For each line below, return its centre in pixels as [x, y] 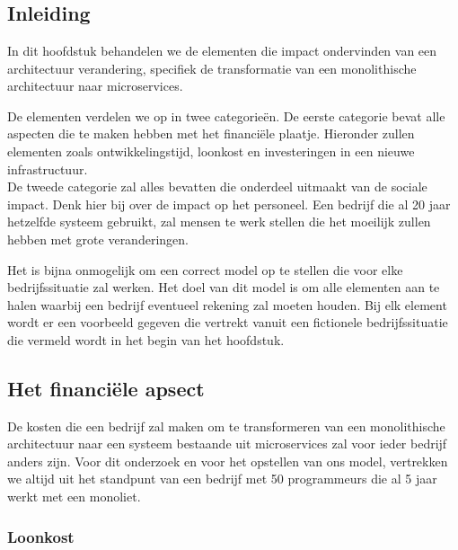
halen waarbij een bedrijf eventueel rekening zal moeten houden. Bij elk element [227, 304]
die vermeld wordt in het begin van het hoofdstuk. [146, 339]
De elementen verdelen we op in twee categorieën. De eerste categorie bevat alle [226, 115]
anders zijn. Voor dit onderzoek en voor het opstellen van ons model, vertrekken [228, 461]
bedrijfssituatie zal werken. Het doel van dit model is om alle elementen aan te [224, 287]
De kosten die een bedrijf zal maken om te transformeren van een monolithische [226, 426]
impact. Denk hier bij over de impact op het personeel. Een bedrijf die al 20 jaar [229, 204]
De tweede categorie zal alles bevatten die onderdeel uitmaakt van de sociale [217, 186]
